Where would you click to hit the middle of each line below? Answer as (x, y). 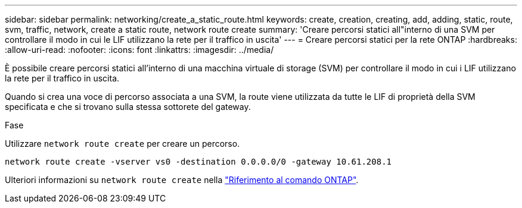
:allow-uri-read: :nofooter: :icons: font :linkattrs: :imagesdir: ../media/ (139, 50)
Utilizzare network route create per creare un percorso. (122, 144)
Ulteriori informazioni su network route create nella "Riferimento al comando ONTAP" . (182, 180)
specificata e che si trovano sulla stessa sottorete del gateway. (128, 107)
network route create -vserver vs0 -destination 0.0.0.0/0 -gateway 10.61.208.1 (198, 162)
